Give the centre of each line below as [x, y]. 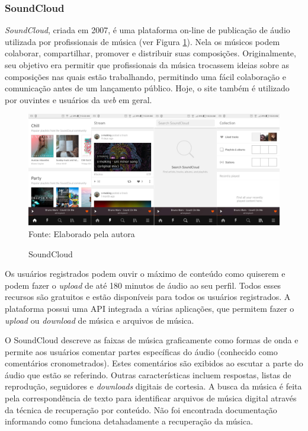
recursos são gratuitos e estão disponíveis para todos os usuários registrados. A [148, 297]
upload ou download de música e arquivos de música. [100, 320]
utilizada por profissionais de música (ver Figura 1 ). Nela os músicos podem [142, 41]
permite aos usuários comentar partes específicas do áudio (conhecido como [141, 351]
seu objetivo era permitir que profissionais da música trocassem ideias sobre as [147, 65]
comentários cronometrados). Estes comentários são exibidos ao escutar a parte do [154, 363]
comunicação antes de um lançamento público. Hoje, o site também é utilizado [147, 88]
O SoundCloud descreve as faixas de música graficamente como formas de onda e [152, 340]
